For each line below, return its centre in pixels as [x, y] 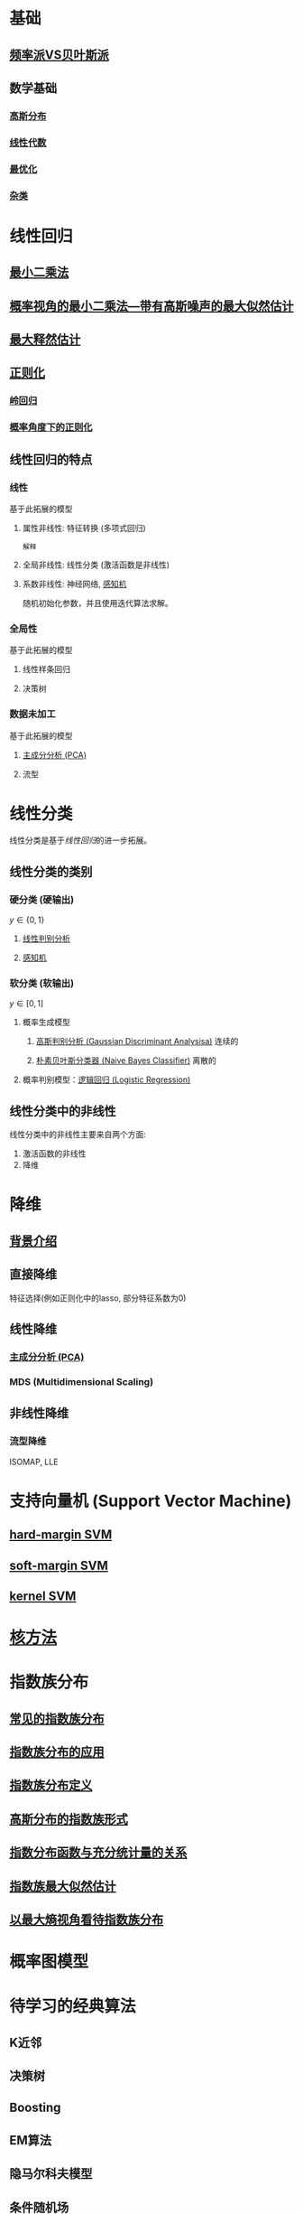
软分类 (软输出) [42, 984]
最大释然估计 [45, 340]
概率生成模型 [46, 1023]
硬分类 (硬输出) [42, 900]
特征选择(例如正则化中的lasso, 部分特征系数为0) [98, 1298]
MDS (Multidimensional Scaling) [82, 1381]
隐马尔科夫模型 [51, 2174]
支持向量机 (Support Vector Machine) [151, 1501]
